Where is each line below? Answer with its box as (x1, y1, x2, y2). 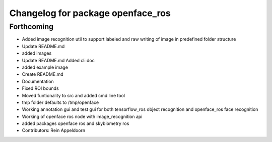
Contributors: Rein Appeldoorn (22, 127, 86, 133)
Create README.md (22, 71, 64, 77)
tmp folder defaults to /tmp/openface (22, 99, 99, 105)
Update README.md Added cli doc (22, 57, 95, 63)
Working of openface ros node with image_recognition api (22, 113, 143, 119)
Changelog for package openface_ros (9, 8, 171, 19)
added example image (22, 64, 68, 70)
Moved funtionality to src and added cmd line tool (22, 92, 125, 98)
